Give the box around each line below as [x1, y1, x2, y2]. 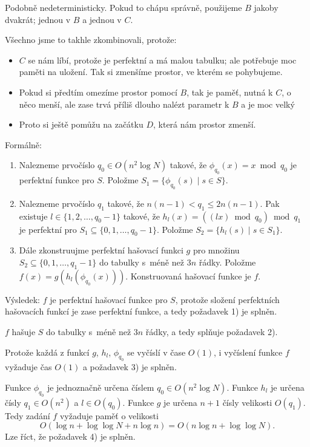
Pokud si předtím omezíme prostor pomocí [19, 85, 177, 98]
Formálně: [5, 138, 42, 151]
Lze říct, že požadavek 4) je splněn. [5, 430, 136, 443]
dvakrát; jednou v [5, 13, 71, 25]
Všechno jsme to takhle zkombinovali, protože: [5, 33, 177, 46]
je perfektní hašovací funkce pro [50, 293, 168, 305]
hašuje [12, 325, 36, 338]
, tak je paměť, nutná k [186, 85, 273, 98]
